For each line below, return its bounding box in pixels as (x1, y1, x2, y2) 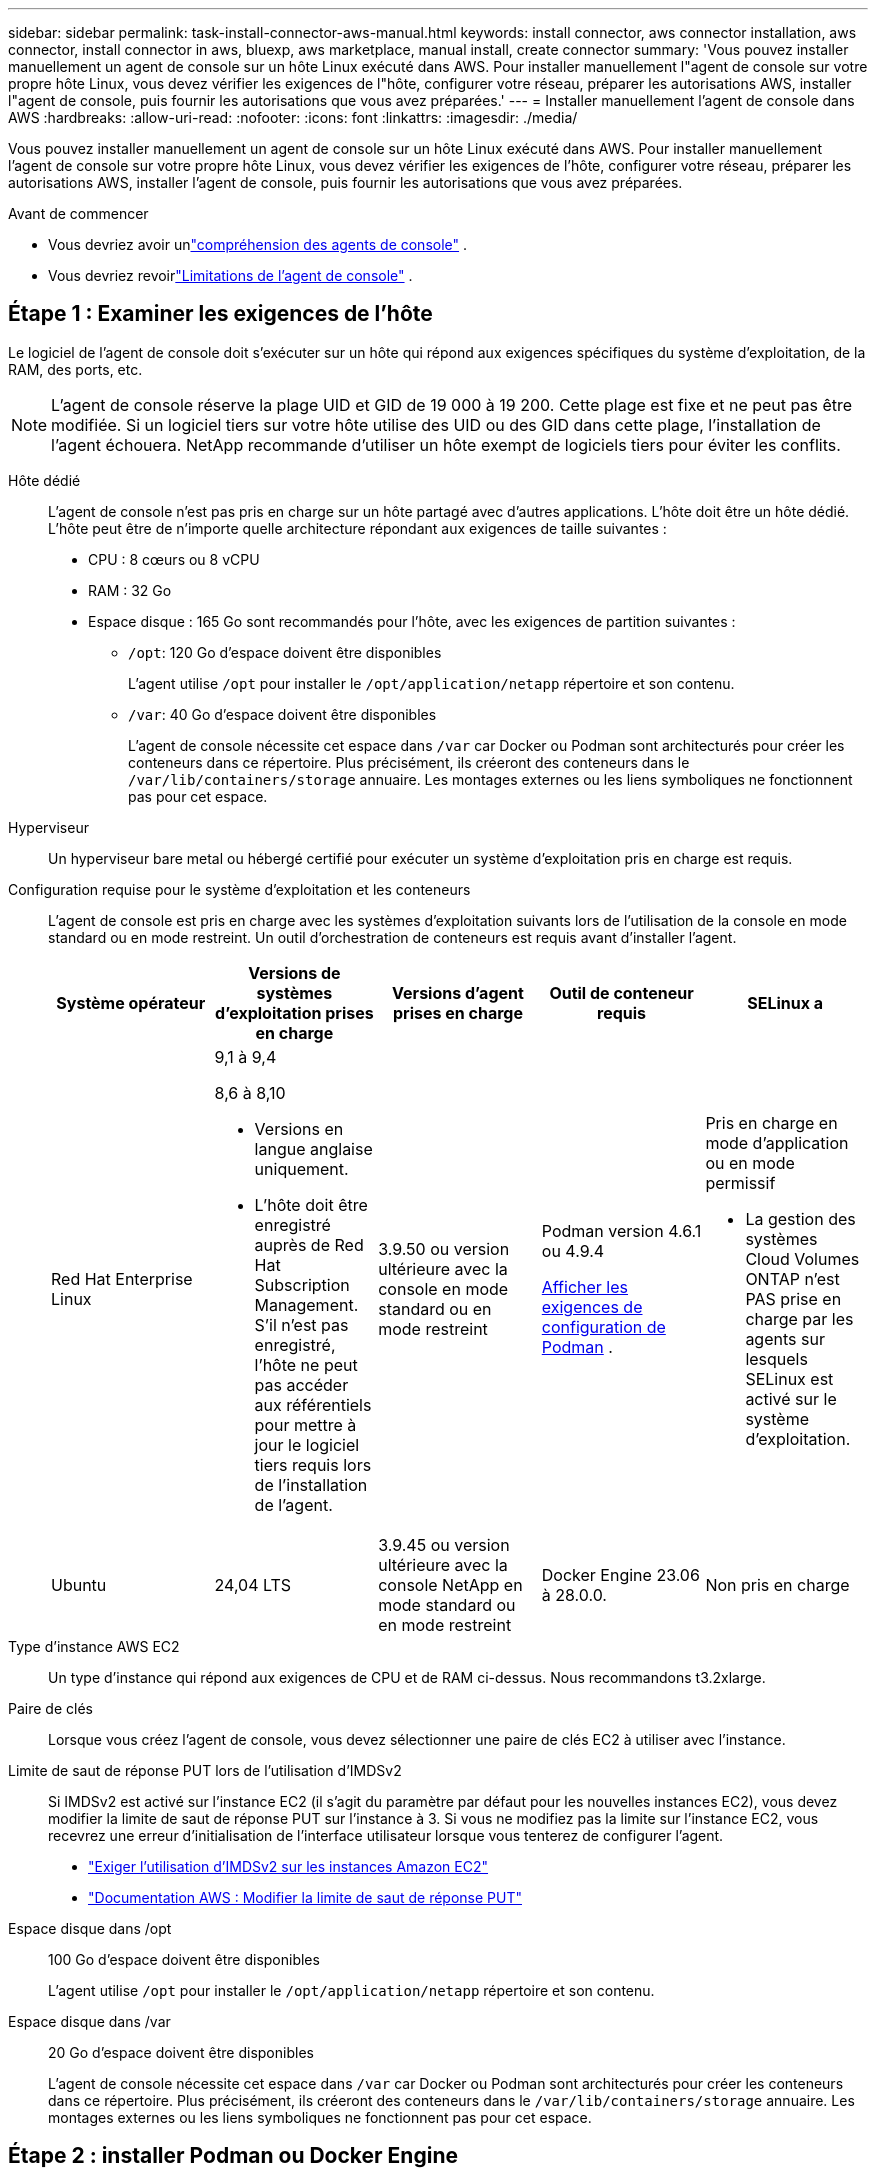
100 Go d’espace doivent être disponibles (48, 1950, 320, 1968)
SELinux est (745, 1368, 834, 1389)
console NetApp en (378, 1574, 523, 1595)
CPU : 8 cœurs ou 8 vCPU (88, 550, 260, 568)
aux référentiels (254, 1394, 372, 1415)
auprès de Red (254, 1234, 364, 1255)
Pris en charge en (705, 1112, 838, 1133)
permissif (705, 1172, 776, 1193)
